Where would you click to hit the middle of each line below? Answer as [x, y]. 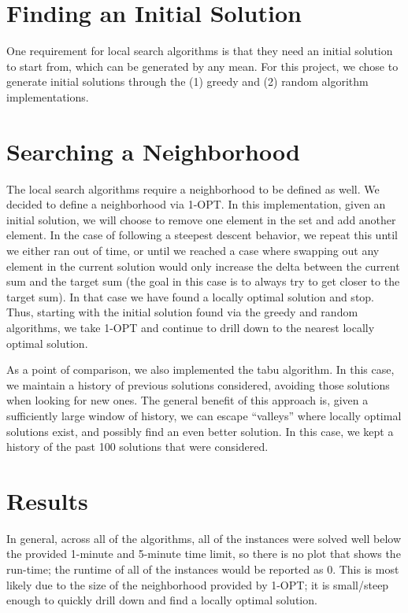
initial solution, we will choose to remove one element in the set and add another [201, 219]
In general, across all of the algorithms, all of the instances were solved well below [204, 538]
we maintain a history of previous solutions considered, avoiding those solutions [198, 384]
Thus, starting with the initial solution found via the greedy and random [182, 312]
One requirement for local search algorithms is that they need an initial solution [200, 51]
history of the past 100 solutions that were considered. [137, 447]
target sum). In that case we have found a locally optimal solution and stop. [191, 296]
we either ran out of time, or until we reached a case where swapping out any [193, 250]
